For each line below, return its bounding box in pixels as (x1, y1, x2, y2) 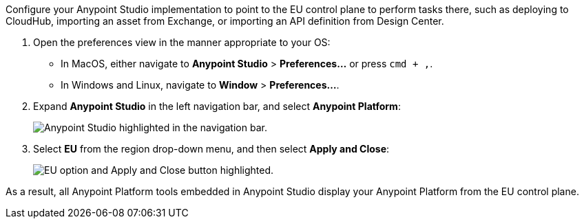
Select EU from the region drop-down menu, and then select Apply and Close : (33, 143, 390, 155)
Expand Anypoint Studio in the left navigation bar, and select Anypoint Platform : (33, 100, 401, 112)
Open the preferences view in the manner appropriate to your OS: (33, 36, 331, 48)
